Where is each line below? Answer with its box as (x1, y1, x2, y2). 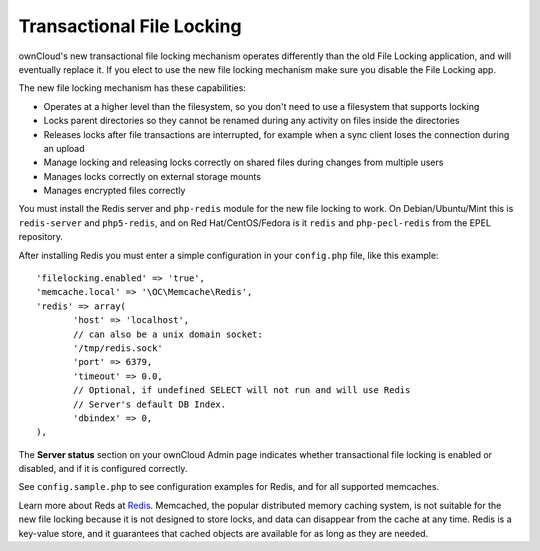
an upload (43, 142, 85, 154)
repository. (18, 231, 64, 243)
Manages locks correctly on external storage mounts (43, 170, 262, 182)
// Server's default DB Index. (73, 398, 227, 410)
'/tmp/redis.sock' (73, 342, 164, 354)
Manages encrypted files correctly (43, 185, 186, 197)
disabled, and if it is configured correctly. (18, 463, 188, 475)
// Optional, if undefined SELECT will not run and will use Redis (73, 385, 411, 396)
